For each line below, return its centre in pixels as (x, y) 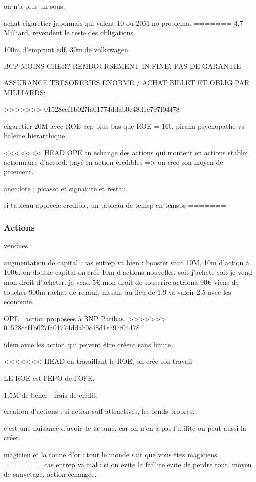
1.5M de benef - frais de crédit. (51, 394)
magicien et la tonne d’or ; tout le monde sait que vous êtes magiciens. (112, 454)
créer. (12, 438)
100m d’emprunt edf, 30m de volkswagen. (67, 49)
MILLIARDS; (25, 92)
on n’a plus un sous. (35, 6)
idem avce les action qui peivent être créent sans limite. (88, 344)
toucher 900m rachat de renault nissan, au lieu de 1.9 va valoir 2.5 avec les (118, 291)
